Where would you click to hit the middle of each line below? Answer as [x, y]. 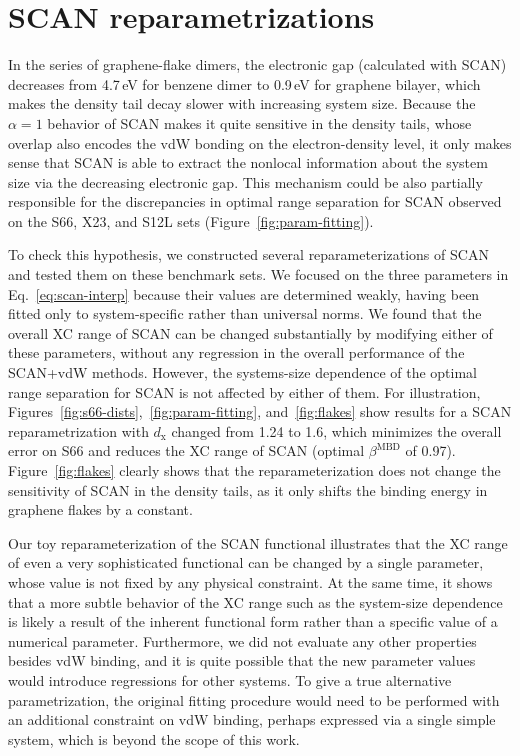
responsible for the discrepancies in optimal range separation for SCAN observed [255, 201]
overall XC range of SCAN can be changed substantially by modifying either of [250, 332]
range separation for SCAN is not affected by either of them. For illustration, [244, 391]
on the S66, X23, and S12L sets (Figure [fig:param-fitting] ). [191, 220]
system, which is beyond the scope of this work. [154, 738]
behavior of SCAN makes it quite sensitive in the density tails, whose [259, 122]
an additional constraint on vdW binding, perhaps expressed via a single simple [252, 719]
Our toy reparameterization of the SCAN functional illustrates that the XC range [258, 542]
